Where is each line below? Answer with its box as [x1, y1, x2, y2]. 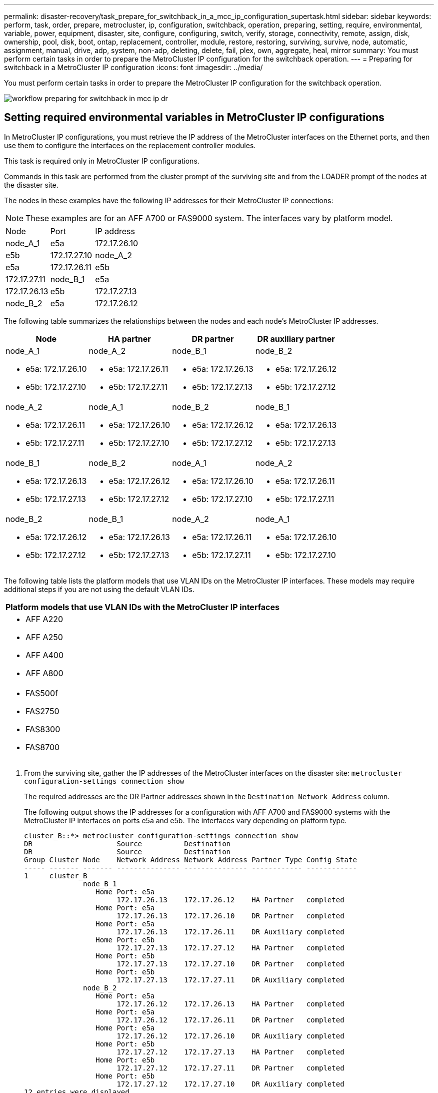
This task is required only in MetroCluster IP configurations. [4, 156, 199, 165]
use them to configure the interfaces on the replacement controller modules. [4, 141, 256, 150]
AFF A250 [25, 632, 63, 642]
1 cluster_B [24, 871, 87, 880]
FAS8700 [25, 742, 60, 752]
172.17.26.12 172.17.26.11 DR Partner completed [116, 1015, 344, 1024]
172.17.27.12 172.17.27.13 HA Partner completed [116, 1047, 344, 1056]
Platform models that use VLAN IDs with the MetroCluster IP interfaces [5, 602, 279, 612]
